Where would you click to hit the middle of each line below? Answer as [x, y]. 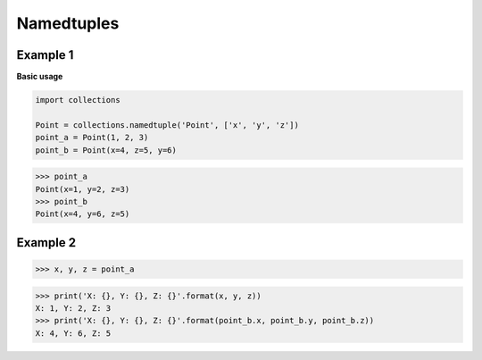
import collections [78, 100]
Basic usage [40, 77]
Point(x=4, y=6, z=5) [83, 214]
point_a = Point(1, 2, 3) [92, 138]
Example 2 [46, 243]
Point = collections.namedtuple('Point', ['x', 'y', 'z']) [167, 125]
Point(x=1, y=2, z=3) [83, 189]
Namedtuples [68, 23]
